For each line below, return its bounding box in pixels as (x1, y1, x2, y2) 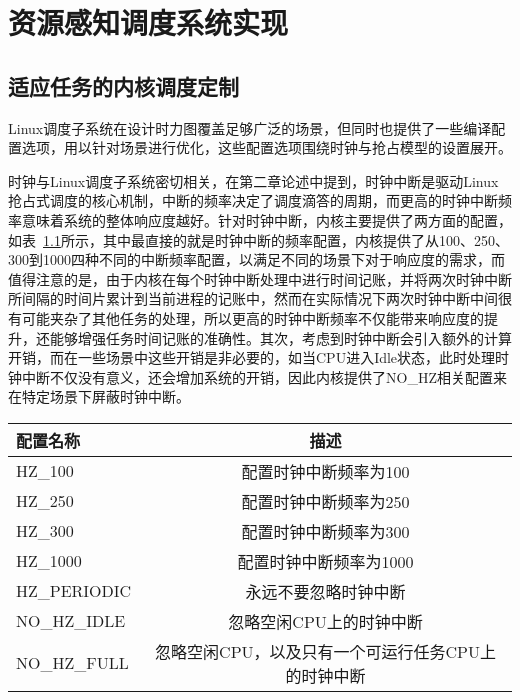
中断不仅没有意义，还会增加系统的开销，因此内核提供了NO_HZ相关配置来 (21, 366, 507, 387)
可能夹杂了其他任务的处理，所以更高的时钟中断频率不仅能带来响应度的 (21, 307, 484, 328)
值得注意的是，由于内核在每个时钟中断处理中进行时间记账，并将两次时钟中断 (8, 268, 512, 289)
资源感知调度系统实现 (8, 2, 289, 43)
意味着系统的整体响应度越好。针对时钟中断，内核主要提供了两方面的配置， (21, 209, 512, 230)
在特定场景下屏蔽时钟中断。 (8, 386, 190, 407)
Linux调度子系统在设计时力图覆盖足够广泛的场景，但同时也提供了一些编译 (8, 117, 492, 138)
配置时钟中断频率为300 (241, 519, 410, 543)
